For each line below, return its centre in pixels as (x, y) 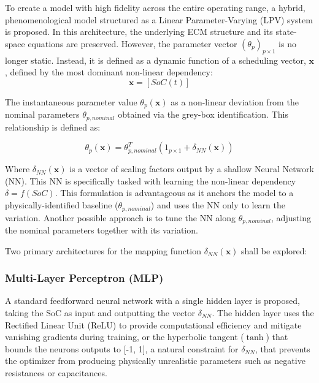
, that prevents (282, 348)
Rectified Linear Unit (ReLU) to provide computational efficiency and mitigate (153, 324)
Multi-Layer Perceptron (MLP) (84, 278)
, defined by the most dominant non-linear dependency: (109, 72)
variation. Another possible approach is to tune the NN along (121, 217)
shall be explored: (274, 250)
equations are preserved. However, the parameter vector (133, 43)
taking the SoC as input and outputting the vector (100, 312)
